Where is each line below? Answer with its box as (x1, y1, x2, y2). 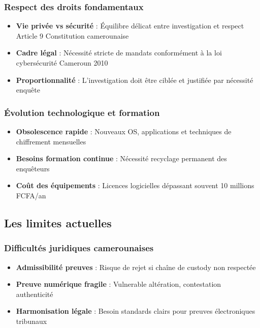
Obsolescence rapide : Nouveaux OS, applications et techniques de (16, 126, 232, 136)
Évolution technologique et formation (4, 106, 160, 118)
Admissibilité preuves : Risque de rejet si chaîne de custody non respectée (16, 261, 256, 272)
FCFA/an (16, 190, 46, 200)
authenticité (16, 288, 53, 299)
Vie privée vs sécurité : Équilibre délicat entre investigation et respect (16, 20, 244, 31)
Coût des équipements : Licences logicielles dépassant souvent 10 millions (16, 180, 254, 191)
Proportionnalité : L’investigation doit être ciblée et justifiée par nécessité (16, 74, 253, 85)
